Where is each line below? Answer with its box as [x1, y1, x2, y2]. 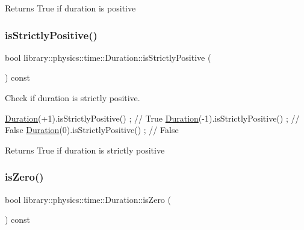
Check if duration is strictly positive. [5, 92, 140, 104]
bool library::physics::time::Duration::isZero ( [5, 193, 171, 205]
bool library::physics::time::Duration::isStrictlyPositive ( [5, 51, 211, 63]
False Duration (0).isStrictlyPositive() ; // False [5, 123, 179, 136]
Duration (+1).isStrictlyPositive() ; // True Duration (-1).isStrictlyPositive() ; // [5, 111, 300, 124]
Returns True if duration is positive [5, 2, 136, 14]
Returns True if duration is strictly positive [5, 143, 165, 156]
